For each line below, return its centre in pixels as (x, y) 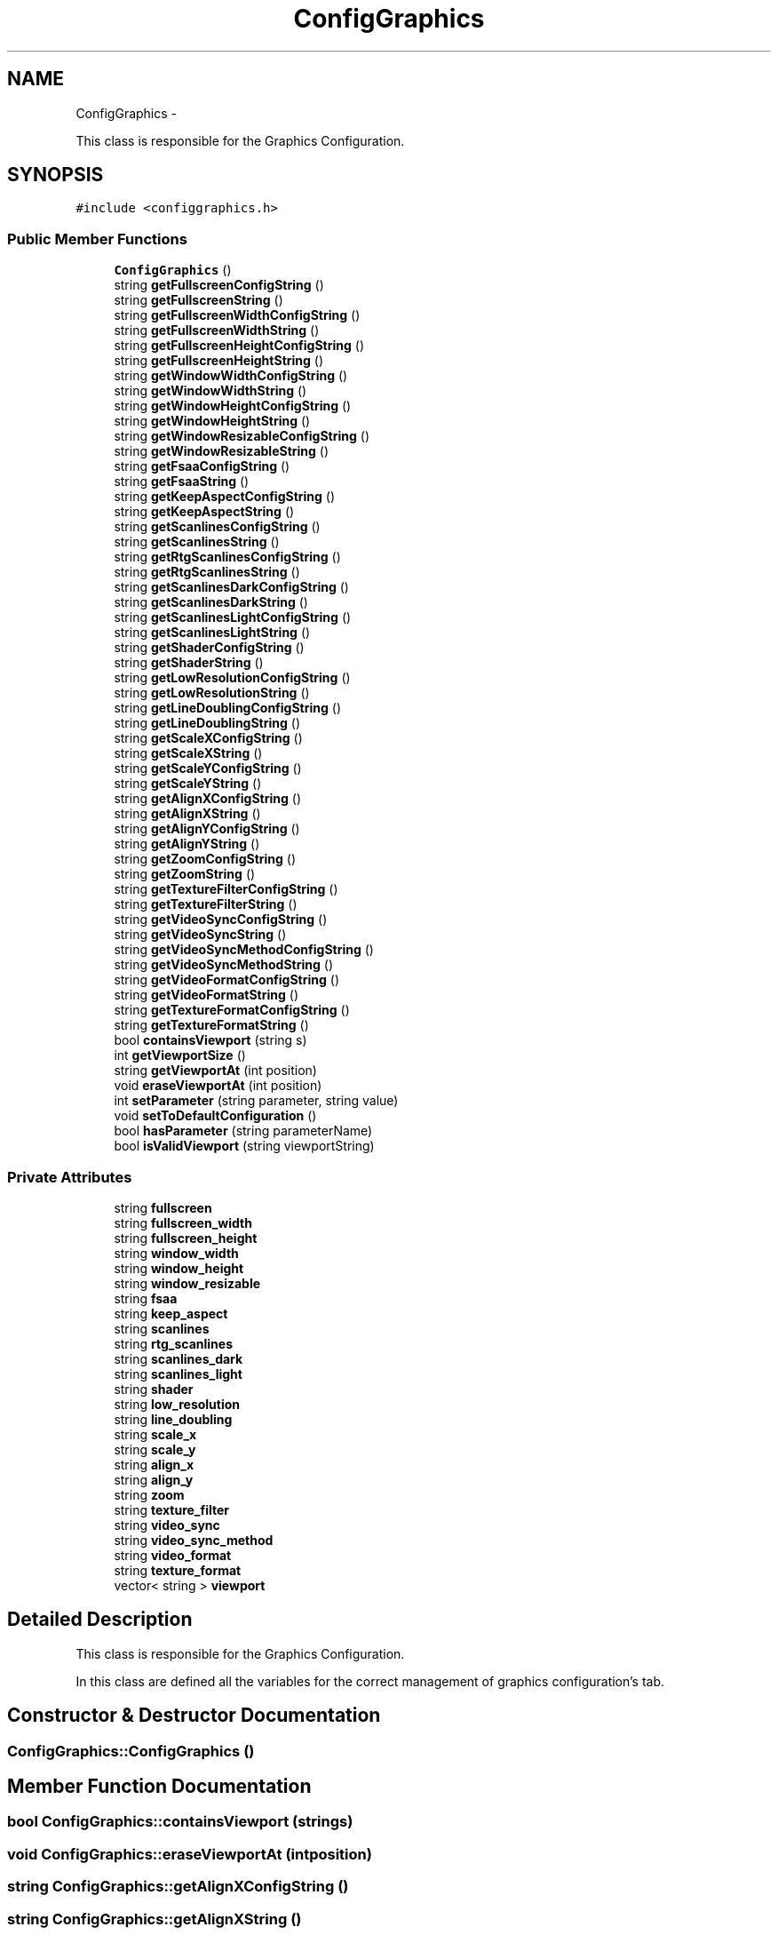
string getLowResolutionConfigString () (232, 678)
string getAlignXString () (187, 814)
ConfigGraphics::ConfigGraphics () (131, 1751)
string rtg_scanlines (173, 1343)
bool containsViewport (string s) (210, 1040)
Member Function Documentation (159, 1787)
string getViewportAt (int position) (215, 1071)
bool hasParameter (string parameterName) (243, 1131)
